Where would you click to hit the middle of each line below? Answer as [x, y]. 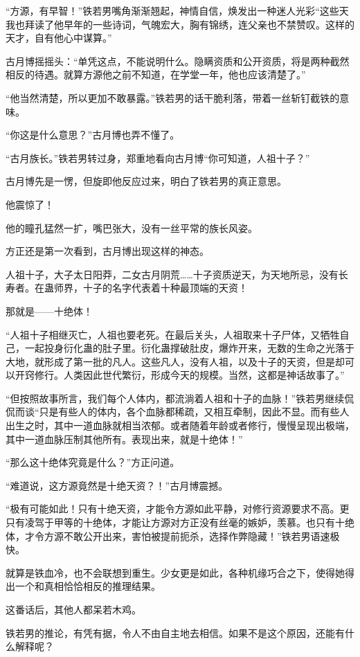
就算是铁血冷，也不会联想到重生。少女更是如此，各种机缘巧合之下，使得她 [175, 572]
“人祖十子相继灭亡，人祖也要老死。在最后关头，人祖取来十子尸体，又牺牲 [173, 334]
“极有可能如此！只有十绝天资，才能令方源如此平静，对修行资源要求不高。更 [178, 508]
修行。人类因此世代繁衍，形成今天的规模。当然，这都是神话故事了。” [189, 375]
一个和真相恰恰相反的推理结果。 [88, 586]
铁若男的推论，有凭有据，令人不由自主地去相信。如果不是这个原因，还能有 [175, 632]
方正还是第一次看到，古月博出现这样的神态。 [107, 251]
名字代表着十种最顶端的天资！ [180, 288]
